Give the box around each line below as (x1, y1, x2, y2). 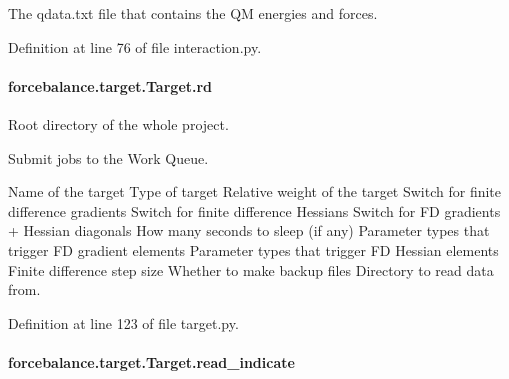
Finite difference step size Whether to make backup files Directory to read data (8, 259, 494, 280)
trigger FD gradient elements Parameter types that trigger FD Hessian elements (8, 239, 499, 260)
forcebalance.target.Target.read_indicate (8, 351, 295, 372)
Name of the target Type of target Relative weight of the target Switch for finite (8, 181, 502, 202)
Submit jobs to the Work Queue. (8, 147, 209, 168)
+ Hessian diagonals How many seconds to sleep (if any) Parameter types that (8, 220, 490, 241)
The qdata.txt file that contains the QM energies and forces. (8, 3, 378, 23)
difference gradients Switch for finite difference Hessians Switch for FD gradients (8, 200, 501, 221)
